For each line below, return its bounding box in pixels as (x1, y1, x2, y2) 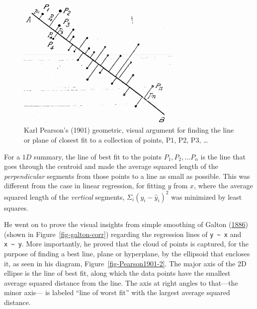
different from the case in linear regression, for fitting (4, 180, 166, 191)
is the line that (200, 151, 246, 161)
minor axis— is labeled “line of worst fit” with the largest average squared (4, 287, 230, 298)
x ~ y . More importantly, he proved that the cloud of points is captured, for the (4, 238, 249, 249)
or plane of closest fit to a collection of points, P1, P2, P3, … (24, 135, 208, 145)
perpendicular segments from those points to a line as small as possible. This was (4, 170, 250, 181)
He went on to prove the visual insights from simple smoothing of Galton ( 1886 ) (4, 219, 248, 230)
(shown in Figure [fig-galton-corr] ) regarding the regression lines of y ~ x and (4, 229, 242, 239)
